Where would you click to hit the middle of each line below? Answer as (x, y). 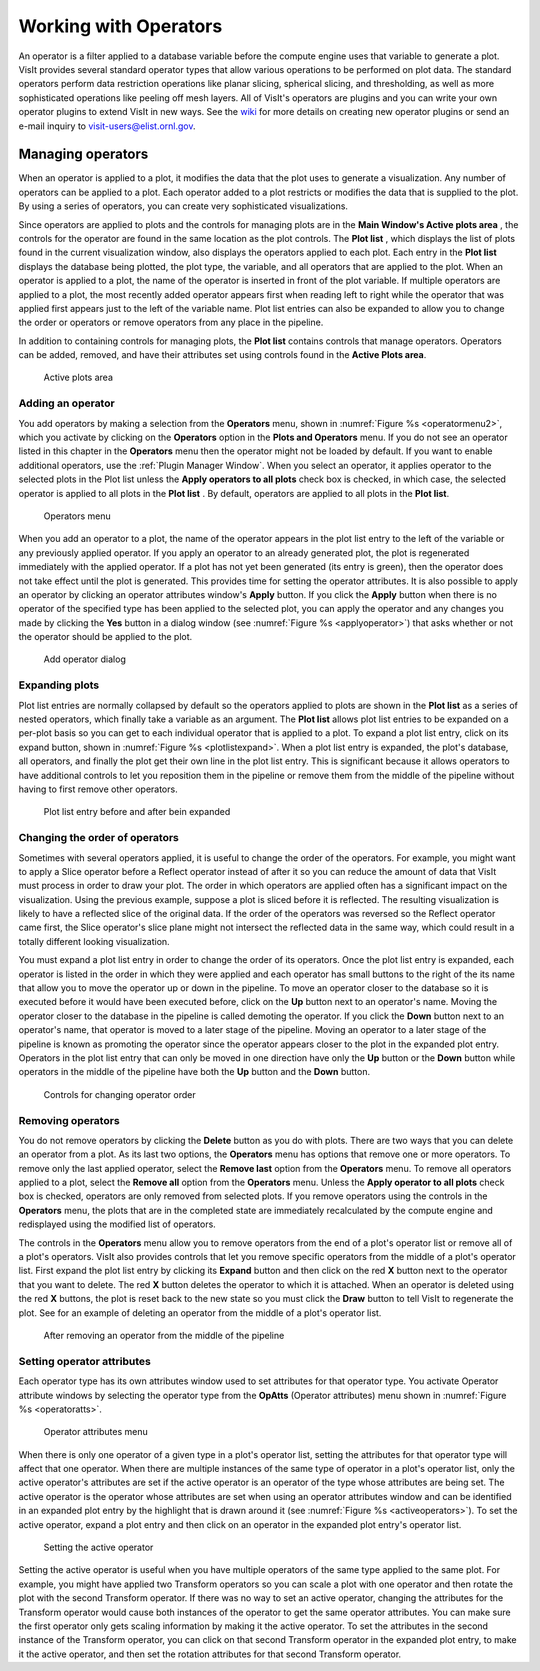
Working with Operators (120, 26)
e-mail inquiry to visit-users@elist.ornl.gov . (107, 126)
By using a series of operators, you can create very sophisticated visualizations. (183, 206)
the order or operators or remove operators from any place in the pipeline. (171, 322)
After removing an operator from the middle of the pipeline (164, 1335)
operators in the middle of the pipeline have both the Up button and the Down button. (194, 1072)
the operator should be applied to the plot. (105, 637)
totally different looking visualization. (94, 941)
